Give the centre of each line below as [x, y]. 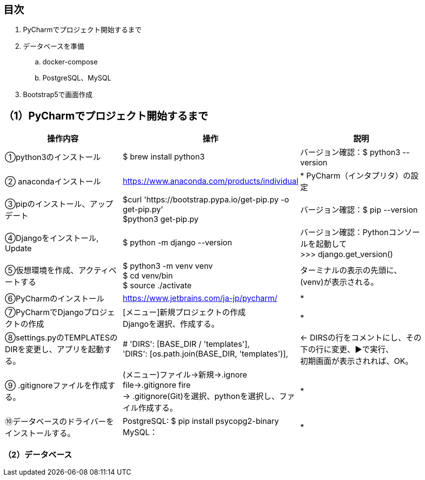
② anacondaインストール [53, 182]
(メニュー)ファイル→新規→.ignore [185, 375]
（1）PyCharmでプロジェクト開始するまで [106, 116]
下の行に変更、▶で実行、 [347, 350]
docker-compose [70, 62]
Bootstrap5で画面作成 [58, 95]
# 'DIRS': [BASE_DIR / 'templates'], [186, 344]
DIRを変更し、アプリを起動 [54, 350]
